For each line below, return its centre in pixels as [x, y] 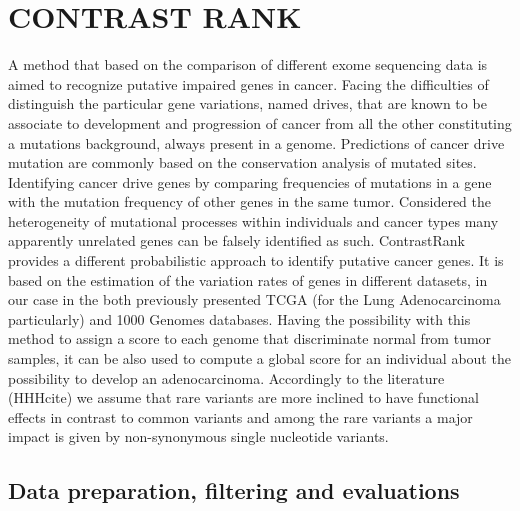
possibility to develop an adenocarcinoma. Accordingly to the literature [226, 377]
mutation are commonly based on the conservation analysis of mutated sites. [242, 162]
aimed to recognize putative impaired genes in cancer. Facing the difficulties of [248, 83]
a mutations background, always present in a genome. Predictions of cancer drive [256, 142]
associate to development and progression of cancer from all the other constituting [260, 122]
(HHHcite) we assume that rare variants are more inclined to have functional [243, 397]
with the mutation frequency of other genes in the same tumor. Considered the [249, 201]
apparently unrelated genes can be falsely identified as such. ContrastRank [236, 240]
